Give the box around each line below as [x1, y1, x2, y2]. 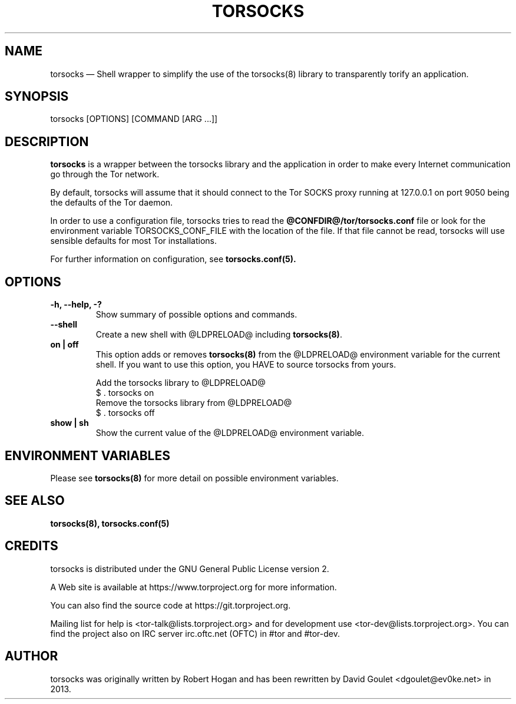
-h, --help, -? [50, 299, 102, 310]
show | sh [50, 418, 89, 428]
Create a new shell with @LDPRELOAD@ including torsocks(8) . [95, 329, 342, 340]
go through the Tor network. [50, 169, 160, 180]
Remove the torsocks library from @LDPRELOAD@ [95, 398, 292, 408]
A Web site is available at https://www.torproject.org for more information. [50, 581, 337, 592]
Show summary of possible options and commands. [95, 309, 297, 320]
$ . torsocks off [95, 408, 155, 418]
